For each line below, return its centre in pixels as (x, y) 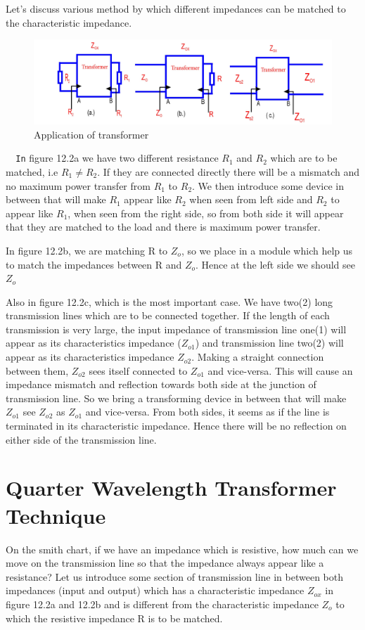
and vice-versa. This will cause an (280, 370)
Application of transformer (91, 134)
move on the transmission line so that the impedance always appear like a (165, 563)
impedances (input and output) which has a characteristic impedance (155, 590)
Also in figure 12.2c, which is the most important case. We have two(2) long (169, 301)
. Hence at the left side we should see (275, 264)
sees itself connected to (138, 370)
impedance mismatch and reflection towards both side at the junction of (161, 384)
